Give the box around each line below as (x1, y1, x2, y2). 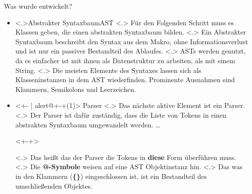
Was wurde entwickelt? (4, 1, 72, 11)
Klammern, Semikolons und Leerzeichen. (15, 84, 136, 94)
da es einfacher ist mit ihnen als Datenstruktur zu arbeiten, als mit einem (15, 55, 235, 65)
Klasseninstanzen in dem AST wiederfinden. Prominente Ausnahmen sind (15, 74, 235, 85)
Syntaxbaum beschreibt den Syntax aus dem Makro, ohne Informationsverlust (15, 36, 248, 46)
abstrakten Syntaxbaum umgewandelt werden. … (15, 119, 161, 129)
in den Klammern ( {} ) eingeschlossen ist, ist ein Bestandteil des (15, 171, 207, 181)
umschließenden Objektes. (15, 180, 92, 191)
